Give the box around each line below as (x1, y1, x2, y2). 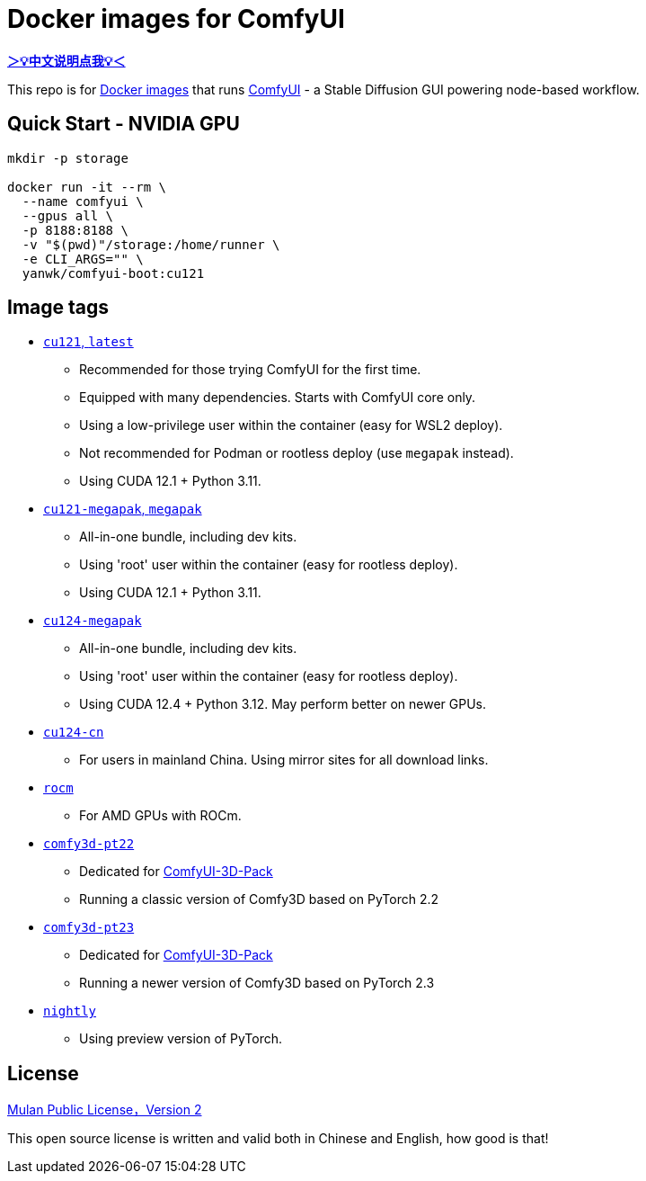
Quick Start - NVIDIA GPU (7, 112, 240, 136)
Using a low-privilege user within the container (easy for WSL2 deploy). (79, 417, 503, 434)
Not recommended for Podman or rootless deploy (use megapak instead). (79, 445, 514, 461)
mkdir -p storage (7, 150, 128, 166)
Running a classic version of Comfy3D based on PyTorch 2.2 (79, 891, 438, 908)
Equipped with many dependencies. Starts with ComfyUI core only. (79, 389, 476, 406)
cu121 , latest (43, 334, 134, 350)
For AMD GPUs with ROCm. (79, 808, 242, 824)
